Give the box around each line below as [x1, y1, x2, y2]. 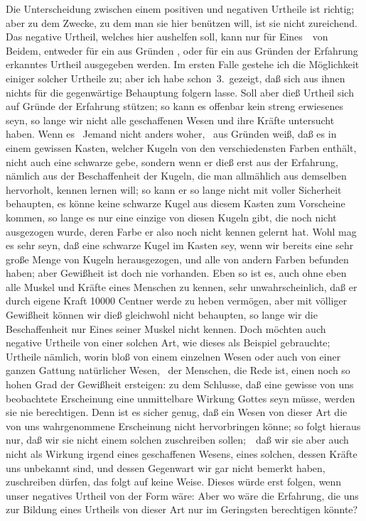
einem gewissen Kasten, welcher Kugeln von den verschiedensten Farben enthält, [6, 140, 357, 155]
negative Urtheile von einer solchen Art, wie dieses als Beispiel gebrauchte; [6, 335, 330, 350]
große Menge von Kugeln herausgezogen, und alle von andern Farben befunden [6, 251, 349, 266]
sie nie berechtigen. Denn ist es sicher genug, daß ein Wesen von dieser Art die [6, 405, 348, 419]
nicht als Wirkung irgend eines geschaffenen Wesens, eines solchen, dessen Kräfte [6, 446, 357, 461]
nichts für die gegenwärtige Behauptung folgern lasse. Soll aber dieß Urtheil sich [6, 84, 354, 99]
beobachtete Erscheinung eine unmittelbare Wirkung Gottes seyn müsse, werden [6, 390, 355, 405]
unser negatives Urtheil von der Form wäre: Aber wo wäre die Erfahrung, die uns [6, 488, 359, 503]
